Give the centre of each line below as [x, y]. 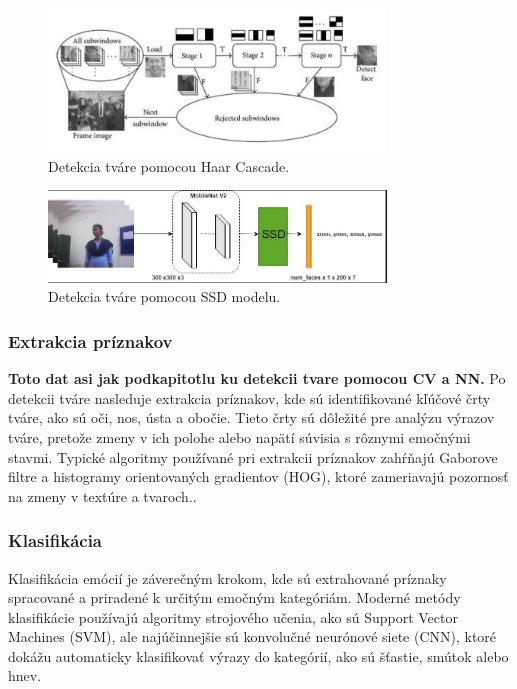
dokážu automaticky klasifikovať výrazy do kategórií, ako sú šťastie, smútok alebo [258, 655]
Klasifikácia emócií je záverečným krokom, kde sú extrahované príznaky [227, 577]
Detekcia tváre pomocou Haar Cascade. [169, 165]
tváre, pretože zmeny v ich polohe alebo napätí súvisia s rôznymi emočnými [239, 436]
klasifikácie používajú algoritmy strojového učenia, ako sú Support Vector [233, 616]
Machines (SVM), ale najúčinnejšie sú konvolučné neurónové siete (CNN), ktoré [252, 636]
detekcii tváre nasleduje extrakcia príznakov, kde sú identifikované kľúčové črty [249, 397]
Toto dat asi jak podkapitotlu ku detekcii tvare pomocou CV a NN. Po [257, 378]
